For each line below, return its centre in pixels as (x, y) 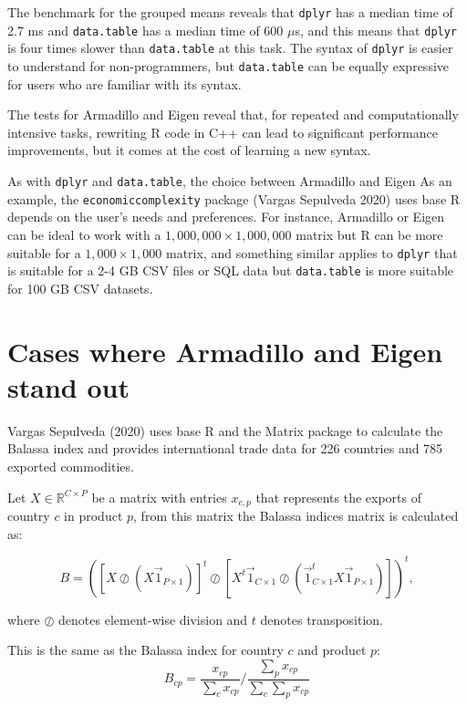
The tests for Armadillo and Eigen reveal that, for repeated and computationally (233, 114)
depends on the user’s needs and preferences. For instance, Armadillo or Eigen (226, 217)
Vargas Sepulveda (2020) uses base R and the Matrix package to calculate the (225, 430)
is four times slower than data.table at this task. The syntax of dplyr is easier (230, 48)
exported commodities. (71, 466)
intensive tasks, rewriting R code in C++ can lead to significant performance (223, 132)
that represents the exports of (338, 497)
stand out (68, 386)
